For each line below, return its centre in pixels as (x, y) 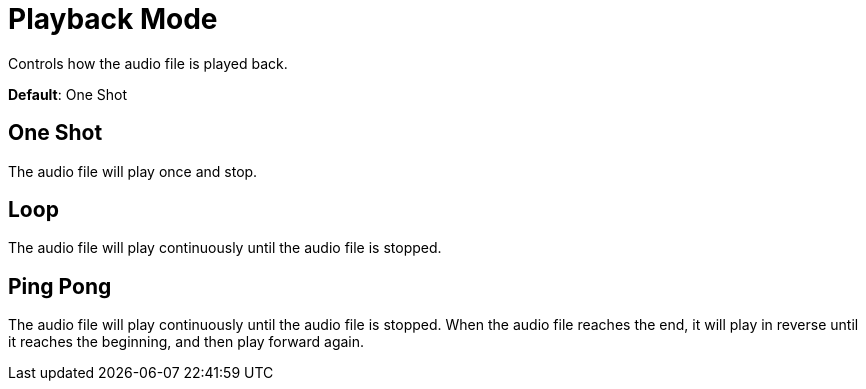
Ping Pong (60, 286)
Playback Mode (113, 19)
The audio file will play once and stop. (133, 171)
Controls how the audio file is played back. (148, 63)
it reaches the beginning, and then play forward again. (186, 342)
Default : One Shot (68, 94)
